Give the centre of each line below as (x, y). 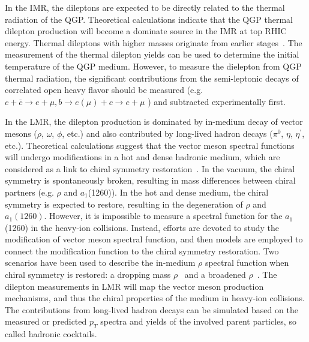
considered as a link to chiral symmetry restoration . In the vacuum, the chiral (150, 168)
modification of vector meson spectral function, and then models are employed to (154, 239)
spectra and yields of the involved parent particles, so (198, 321)
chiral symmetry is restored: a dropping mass (88, 274)
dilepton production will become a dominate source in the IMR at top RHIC (146, 31)
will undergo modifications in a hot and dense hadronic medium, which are (142, 157)
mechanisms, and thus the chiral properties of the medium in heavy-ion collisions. (155, 298)
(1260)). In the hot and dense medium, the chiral (178, 192)
